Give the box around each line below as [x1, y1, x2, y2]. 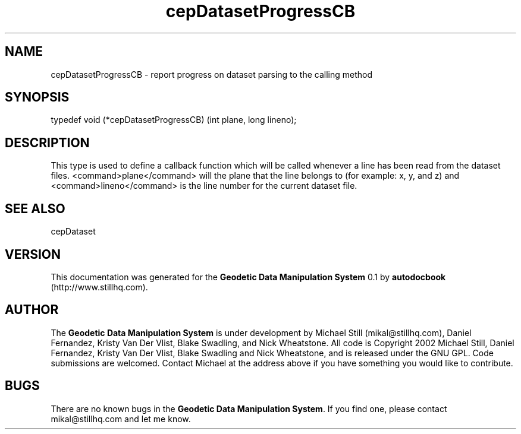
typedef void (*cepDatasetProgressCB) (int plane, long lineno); [51, 115, 297, 125]
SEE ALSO [5, 201, 65, 216]
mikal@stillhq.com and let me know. [51, 413, 191, 424]
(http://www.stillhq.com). [51, 281, 148, 292]
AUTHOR [5, 302, 59, 318]
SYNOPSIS [5, 90, 70, 105]
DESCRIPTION [5, 135, 90, 150]
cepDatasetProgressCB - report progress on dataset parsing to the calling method [51, 69, 373, 80]
